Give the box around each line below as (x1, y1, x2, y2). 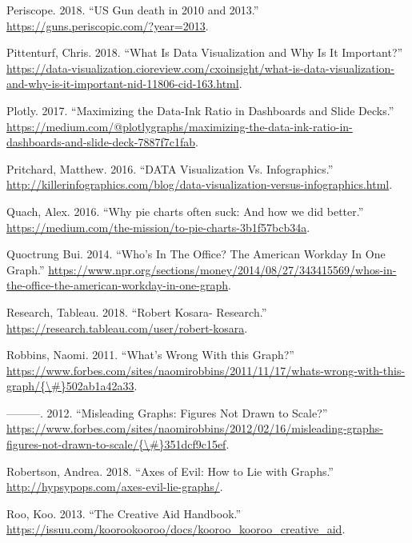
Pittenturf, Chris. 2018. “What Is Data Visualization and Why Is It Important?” (6, 44, 403, 61)
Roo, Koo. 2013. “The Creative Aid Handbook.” (6, 505, 242, 521)
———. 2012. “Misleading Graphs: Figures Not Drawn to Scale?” (6, 404, 328, 421)
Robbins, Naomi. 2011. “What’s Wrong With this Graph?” (6, 346, 294, 363)
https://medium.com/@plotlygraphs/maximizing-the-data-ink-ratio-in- (6, 118, 353, 134)
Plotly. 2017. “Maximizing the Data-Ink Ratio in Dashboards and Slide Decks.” (6, 102, 394, 118)
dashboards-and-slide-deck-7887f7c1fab (6, 134, 195, 150)
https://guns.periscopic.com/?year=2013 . (6, 17, 209, 34)
